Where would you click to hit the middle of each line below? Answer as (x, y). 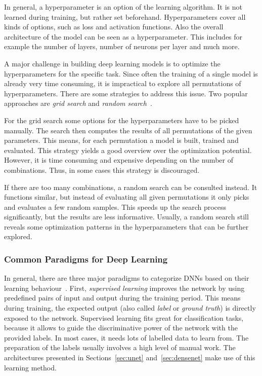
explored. (18, 236)
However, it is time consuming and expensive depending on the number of (119, 160)
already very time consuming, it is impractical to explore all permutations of (123, 83)
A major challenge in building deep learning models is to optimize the (112, 63)
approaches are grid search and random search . (78, 103)
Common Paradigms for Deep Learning (86, 259)
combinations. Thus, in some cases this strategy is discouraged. (102, 170)
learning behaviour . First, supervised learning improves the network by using (124, 288)
